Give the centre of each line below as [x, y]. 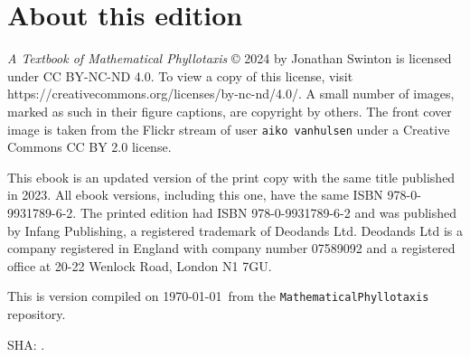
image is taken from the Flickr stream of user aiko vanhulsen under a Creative [229, 129]
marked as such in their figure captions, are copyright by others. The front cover [230, 111]
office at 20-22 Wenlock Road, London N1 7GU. [140, 265]
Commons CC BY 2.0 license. [89, 147]
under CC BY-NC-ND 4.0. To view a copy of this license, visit [180, 75]
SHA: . [26, 344]
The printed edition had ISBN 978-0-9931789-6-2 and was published [268, 212]
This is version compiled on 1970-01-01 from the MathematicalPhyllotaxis [218, 296]
